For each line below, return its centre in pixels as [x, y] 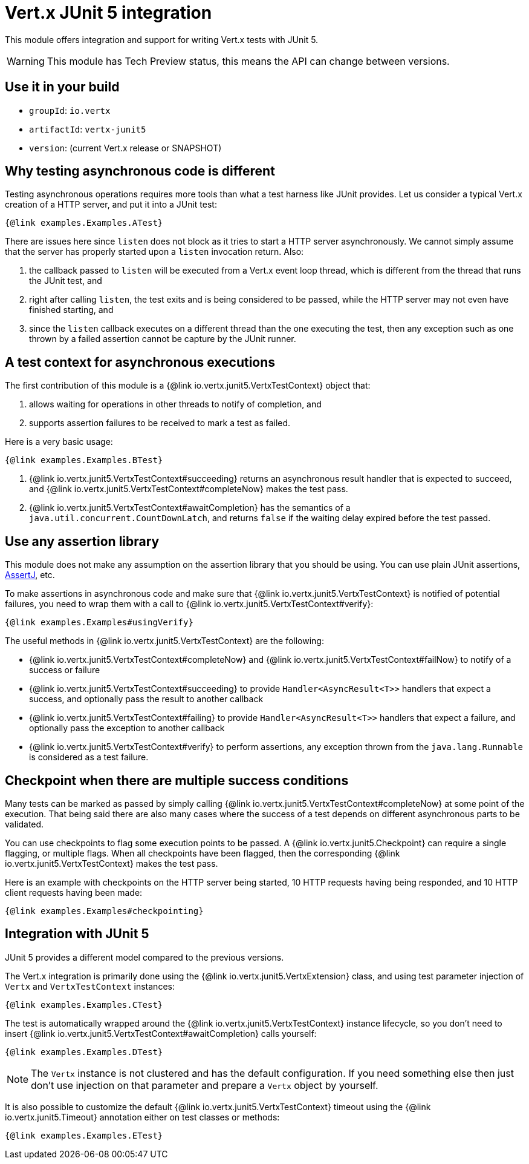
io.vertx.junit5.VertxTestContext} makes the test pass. [112, 863]
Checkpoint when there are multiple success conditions [177, 780]
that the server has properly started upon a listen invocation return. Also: [154, 252]
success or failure [65, 670]
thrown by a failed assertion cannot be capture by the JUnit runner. [163, 339]
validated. [24, 824]
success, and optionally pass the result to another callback [146, 699]
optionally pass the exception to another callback [127, 728]
